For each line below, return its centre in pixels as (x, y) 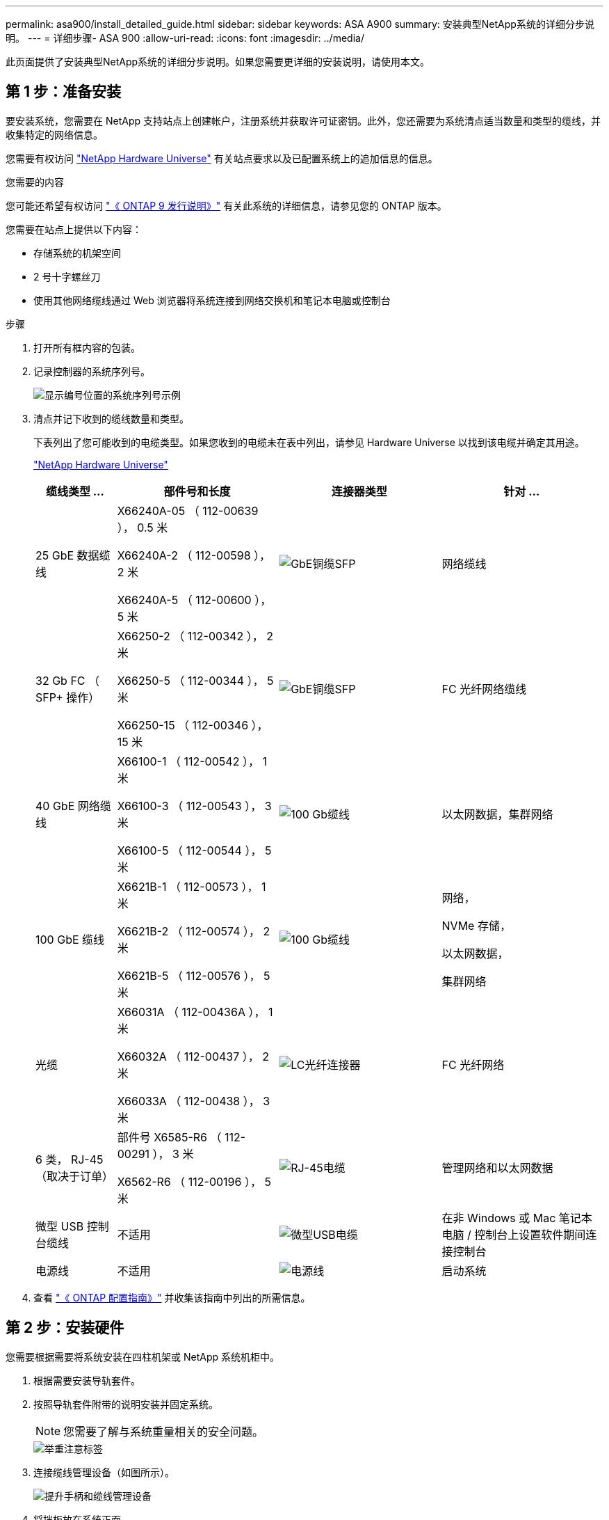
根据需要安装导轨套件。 (87, 1380)
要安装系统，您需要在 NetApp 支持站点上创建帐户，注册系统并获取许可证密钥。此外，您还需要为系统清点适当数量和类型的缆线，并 (303, 120)
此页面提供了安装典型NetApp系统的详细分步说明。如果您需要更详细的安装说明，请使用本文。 (218, 62)
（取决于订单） (75, 1176)
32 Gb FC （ (68, 680)
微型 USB (60, 1226)
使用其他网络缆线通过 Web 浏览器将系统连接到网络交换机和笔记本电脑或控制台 (212, 300)
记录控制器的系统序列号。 (92, 371)
